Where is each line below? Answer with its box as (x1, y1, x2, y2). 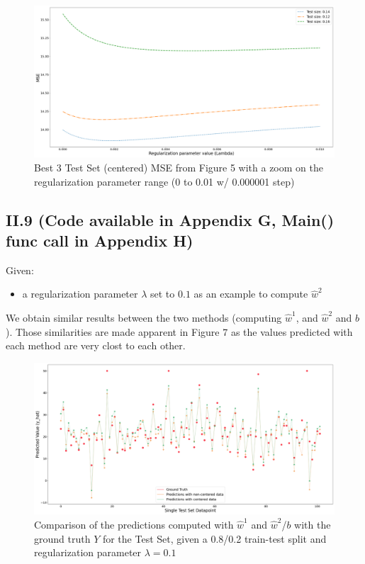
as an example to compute (193, 286, 308, 301)
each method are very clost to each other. (6, 338, 186, 353)
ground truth (34, 531, 91, 546)
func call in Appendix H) (6, 230, 193, 252)
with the (294, 517, 331, 531)
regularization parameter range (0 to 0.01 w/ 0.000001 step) (34, 174, 295, 188)
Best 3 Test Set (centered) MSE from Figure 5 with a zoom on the (34, 160, 323, 175)
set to (150, 286, 175, 301)
